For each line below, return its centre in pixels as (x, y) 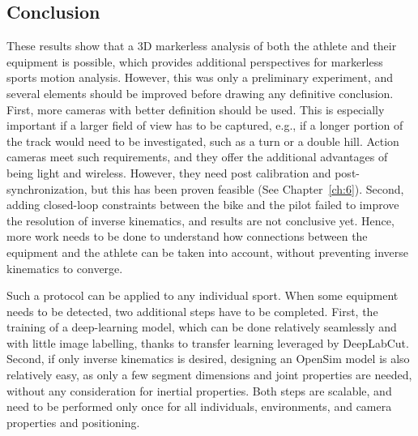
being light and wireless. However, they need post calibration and (169, 172)
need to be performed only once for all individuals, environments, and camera (199, 406)
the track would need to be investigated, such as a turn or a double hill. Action (203, 141)
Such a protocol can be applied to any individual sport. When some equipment (203, 295)
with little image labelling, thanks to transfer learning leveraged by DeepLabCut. (208, 342)
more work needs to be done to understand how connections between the (187, 236)
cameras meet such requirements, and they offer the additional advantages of (197, 157)
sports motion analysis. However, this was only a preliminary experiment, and (200, 77)
